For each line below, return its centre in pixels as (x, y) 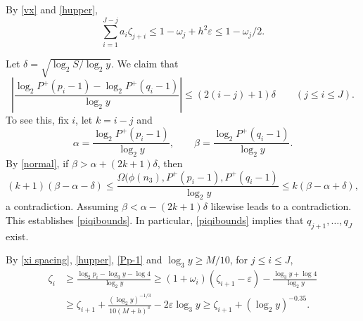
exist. (17, 236)
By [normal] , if (37, 163)
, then (170, 163)
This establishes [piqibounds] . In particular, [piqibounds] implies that (155, 220)
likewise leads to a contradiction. (281, 206)
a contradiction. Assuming (62, 206)
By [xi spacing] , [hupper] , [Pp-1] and (84, 260)
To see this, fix (37, 120)
